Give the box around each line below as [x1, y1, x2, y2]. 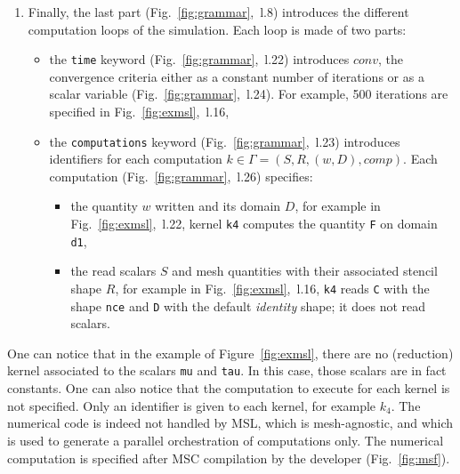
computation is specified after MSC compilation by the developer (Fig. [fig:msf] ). [7, 448, 450, 467]
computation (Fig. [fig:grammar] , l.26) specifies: [49, 166, 313, 185]
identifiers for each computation [49, 149, 222, 168]
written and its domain [155, 197, 281, 215]
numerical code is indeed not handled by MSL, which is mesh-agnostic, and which [7, 414, 454, 432]
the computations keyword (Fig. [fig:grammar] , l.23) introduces [49, 132, 400, 150]
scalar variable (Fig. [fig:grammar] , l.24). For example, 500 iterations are [49, 84, 448, 103]
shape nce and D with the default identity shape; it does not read [70, 296, 426, 315]
